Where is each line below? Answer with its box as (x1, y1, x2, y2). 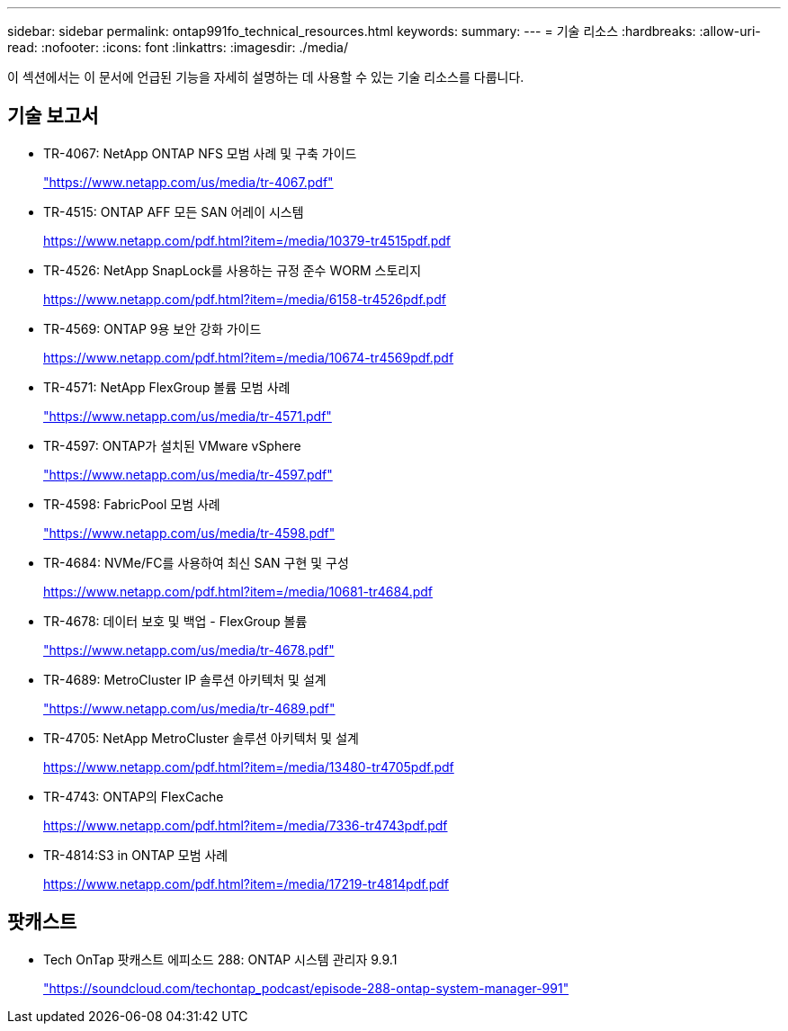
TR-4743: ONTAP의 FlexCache (43, 788, 224, 804)
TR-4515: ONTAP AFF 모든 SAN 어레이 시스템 (43, 203, 304, 220)
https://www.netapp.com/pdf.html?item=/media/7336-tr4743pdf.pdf (43, 817, 448, 833)
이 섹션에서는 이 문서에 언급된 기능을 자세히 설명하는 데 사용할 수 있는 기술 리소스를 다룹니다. (7, 69, 524, 85)
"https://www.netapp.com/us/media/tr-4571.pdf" (43, 408, 332, 424)
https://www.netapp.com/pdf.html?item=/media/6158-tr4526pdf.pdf (43, 291, 446, 307)
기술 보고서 (7, 104, 99, 128)
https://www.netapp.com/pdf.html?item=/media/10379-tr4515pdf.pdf (43, 232, 451, 248)
